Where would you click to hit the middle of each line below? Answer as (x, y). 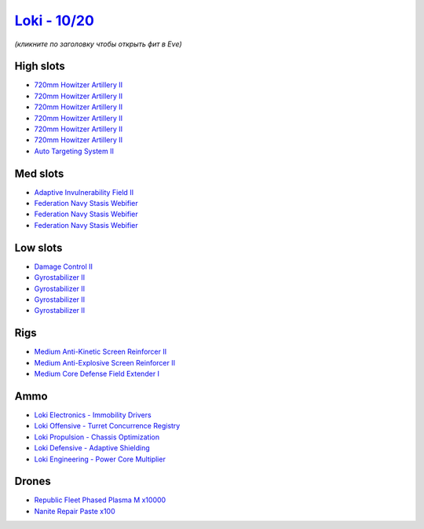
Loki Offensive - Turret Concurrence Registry (107, 426)
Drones (33, 481)
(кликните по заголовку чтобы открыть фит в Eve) (98, 44)
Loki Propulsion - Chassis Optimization (97, 437)
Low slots (38, 248)
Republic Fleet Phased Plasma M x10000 (100, 500)
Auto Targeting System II (74, 151)
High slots (40, 66)
